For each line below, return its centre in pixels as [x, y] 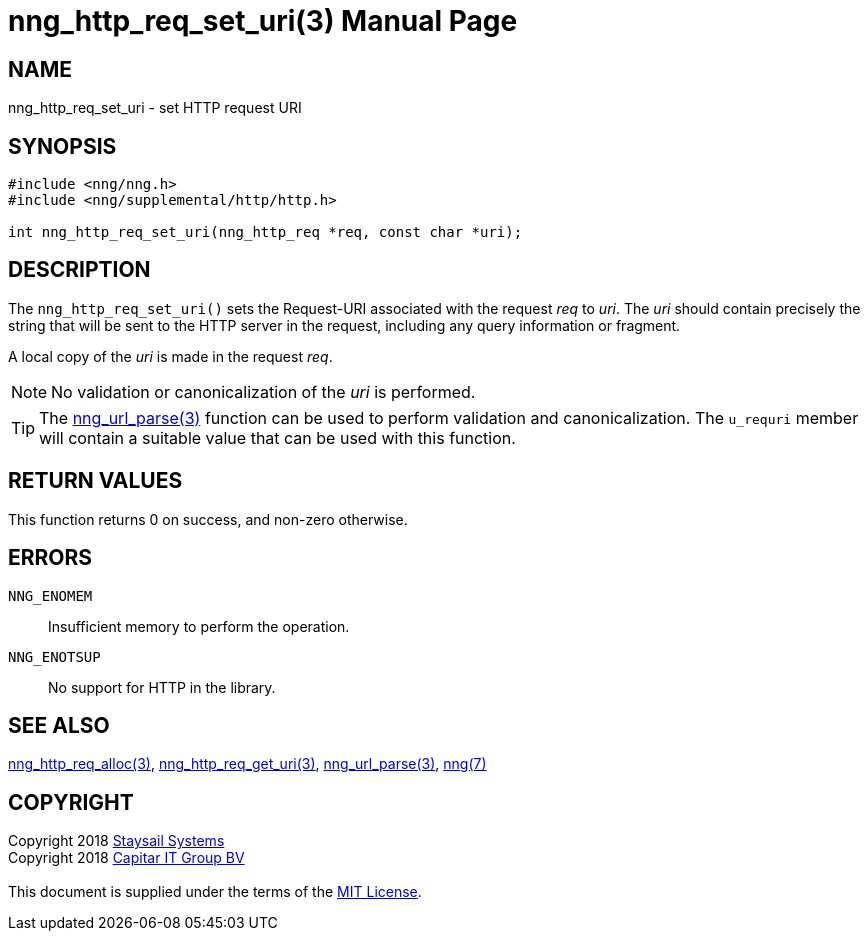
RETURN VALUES [95, 481]
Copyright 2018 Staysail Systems [116, 841]
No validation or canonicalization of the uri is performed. [263, 391]
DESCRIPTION [79, 270]
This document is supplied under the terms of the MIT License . [215, 892]
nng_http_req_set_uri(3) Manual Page [263, 21]
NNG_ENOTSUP [54, 656]
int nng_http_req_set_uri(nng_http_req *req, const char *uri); [265, 232]
